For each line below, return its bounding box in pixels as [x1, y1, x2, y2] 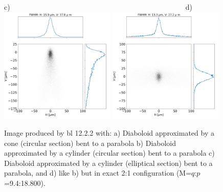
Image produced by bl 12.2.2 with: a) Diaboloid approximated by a [4, 127, 214, 138]
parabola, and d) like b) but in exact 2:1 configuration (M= [4, 167, 192, 178]
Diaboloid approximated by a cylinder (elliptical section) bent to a [4, 157, 213, 168]
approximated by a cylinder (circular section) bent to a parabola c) [4, 147, 215, 158]
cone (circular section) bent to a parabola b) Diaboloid [4, 137, 176, 148]
